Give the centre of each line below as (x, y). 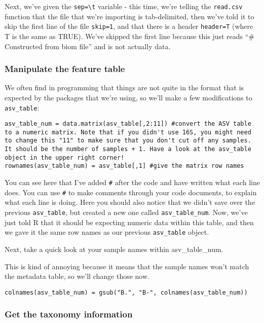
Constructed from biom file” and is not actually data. (88, 46)
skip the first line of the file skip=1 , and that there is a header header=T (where (129, 26)
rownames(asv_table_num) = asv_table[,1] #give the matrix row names (124, 166)
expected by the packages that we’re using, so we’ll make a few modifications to (128, 97)
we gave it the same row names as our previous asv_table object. (107, 232)
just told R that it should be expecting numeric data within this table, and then (129, 222)
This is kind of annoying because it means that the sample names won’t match (127, 266)
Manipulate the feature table (65, 69)
